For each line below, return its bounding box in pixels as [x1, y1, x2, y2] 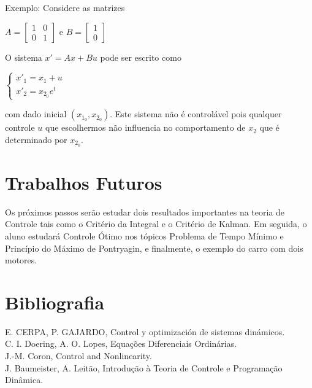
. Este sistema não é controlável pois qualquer [110, 107, 282, 120]
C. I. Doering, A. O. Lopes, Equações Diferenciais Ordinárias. [5, 337, 237, 350]
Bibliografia [5, 289, 105, 314]
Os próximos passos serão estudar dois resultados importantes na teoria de [5, 205, 285, 218]
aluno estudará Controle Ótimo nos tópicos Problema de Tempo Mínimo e [5, 229, 284, 242]
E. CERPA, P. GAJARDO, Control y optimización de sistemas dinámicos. [5, 325, 285, 338]
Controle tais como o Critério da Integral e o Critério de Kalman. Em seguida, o [5, 217, 307, 230]
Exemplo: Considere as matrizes [5, 1, 125, 14]
